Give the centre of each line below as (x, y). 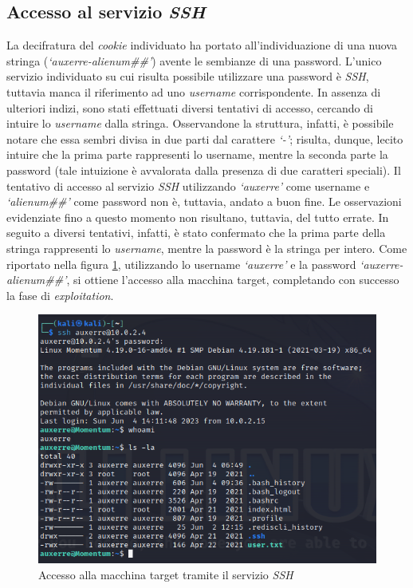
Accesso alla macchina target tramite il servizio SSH (166, 574)
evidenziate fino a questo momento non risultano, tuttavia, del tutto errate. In (198, 217)
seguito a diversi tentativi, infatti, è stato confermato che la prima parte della (196, 233)
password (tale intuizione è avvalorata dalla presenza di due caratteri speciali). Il (204, 170)
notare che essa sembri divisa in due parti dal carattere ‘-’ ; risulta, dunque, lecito (205, 138)
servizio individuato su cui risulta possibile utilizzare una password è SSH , (188, 76)
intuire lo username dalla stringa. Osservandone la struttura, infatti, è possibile (200, 123)
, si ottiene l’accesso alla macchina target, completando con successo (233, 280)
